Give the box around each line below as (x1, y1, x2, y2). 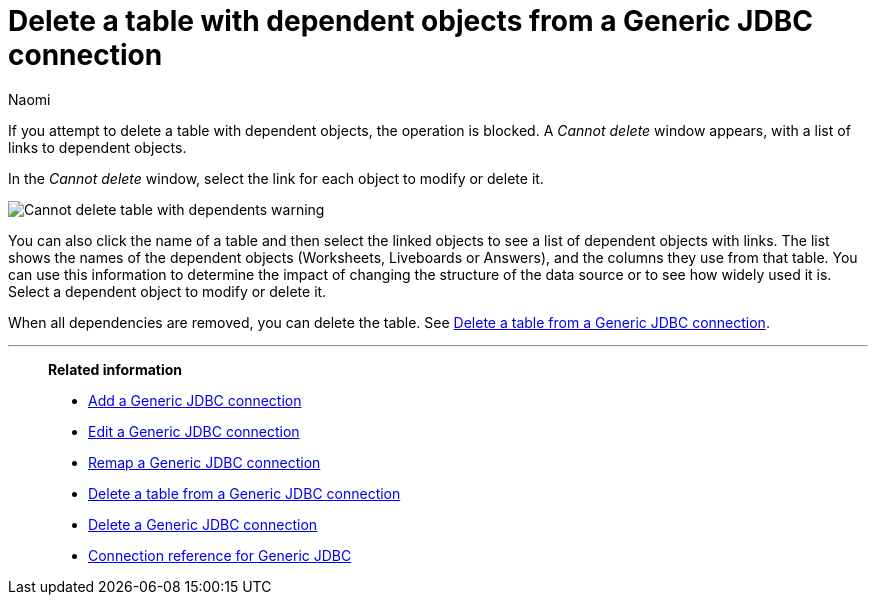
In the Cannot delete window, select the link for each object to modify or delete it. (8, 169, 544, 187)
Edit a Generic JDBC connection (88, 422, 300, 440)
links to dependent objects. (8, 138, 187, 156)
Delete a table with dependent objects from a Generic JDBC (8, 4, 813, 38)
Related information (48, 360, 183, 378)
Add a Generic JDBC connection (88, 391, 302, 409)
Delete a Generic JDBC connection (88, 515, 318, 533)
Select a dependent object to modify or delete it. (8, 282, 327, 300)
